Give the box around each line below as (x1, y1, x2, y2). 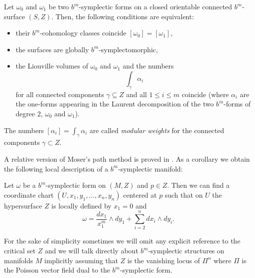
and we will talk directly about (44, 245, 138, 256)
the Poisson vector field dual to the (4, 265, 110, 275)
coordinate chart (4, 189, 54, 200)
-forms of (223, 99, 251, 109)
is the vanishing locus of (127, 255, 200, 265)
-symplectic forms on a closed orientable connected (79, 1, 232, 11)
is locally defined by (51, 200, 112, 210)
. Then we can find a (167, 180, 230, 190)
